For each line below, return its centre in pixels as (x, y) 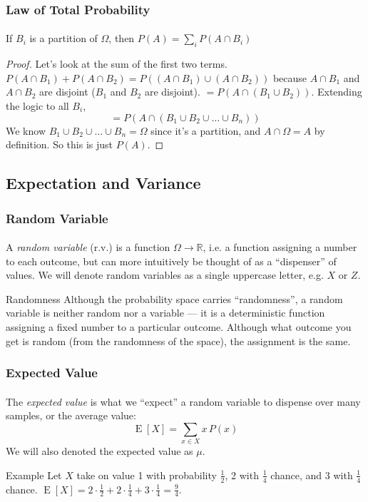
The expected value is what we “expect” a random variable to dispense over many (183, 401)
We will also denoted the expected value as (99, 451)
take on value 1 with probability (147, 475)
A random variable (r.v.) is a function (88, 247)
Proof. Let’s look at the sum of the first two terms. (117, 64)
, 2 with (242, 475)
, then (122, 38)
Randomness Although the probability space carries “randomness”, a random (174, 298)
